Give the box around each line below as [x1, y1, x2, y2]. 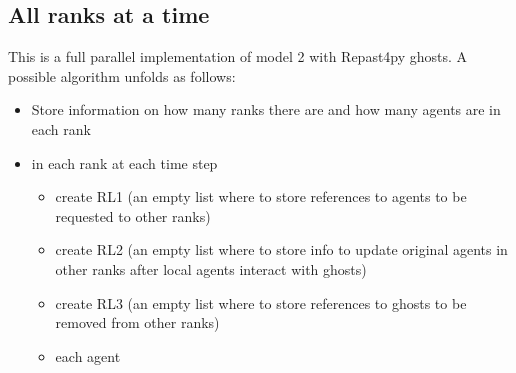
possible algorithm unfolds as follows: [8, 65, 236, 86]
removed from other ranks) [55, 312, 220, 333]
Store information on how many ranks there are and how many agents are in [31, 99, 501, 120]
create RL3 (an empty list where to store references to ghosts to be [55, 292, 467, 313]
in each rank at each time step [31, 152, 218, 173]
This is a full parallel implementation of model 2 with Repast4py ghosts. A [8, 46, 468, 67]
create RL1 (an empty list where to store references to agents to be [55, 186, 467, 207]
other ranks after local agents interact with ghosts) [55, 258, 367, 279]
